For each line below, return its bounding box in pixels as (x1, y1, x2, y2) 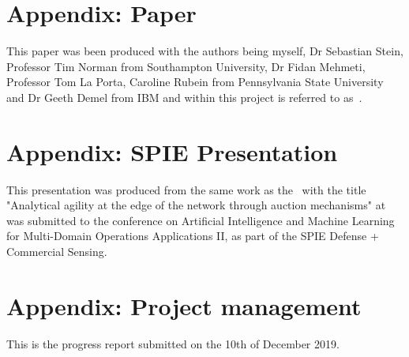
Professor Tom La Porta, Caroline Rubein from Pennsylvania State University (6, 73, 384, 90)
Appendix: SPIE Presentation (6, 135, 338, 167)
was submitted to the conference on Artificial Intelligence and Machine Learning (6, 212, 395, 228)
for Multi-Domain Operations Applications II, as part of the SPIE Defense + (6, 227, 379, 244)
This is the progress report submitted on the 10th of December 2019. (6, 335, 340, 351)
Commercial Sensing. (6, 243, 107, 259)
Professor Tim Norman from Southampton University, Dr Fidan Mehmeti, (6, 58, 366, 74)
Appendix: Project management (6, 289, 362, 321)
